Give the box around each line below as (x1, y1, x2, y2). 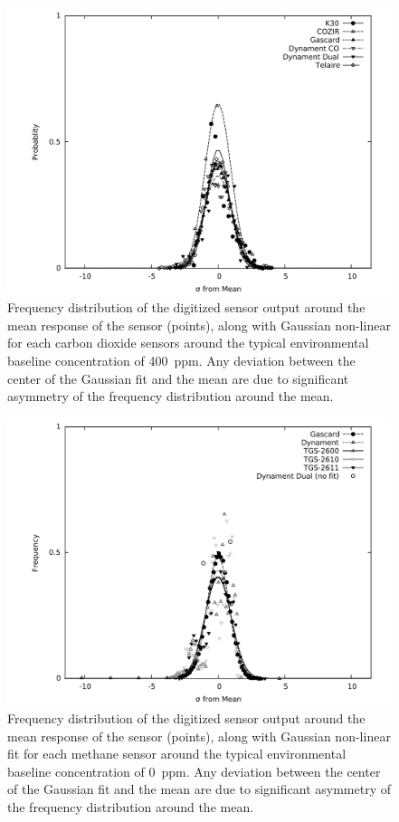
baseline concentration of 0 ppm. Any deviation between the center (7, 761, 381, 780)
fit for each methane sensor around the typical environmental (7, 744, 347, 763)
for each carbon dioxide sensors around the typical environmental (7, 333, 369, 352)
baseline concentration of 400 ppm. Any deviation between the (7, 350, 356, 369)
